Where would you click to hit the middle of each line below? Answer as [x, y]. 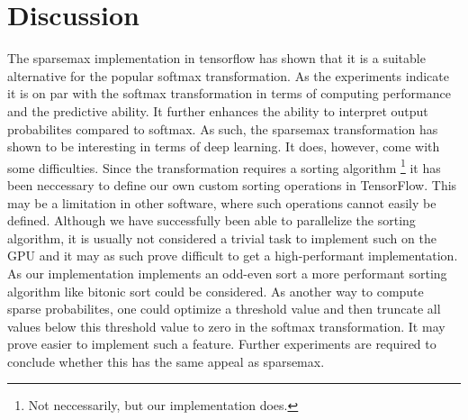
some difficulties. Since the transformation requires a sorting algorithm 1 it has [224, 166]
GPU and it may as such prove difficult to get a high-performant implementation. [233, 256]
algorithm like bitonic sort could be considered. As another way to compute [216, 291]
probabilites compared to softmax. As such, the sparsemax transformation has [223, 128]
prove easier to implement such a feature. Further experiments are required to [222, 344]
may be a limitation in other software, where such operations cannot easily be [222, 202]
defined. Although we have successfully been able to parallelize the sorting [211, 220]
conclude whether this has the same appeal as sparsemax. [166, 361]
